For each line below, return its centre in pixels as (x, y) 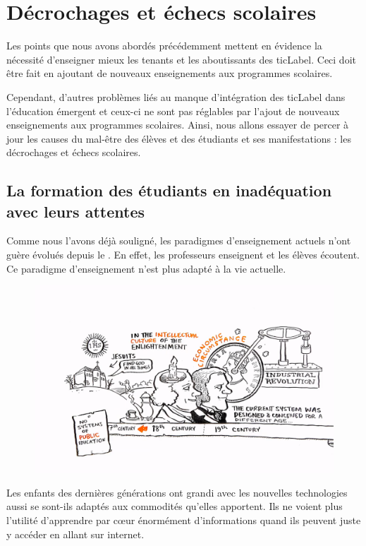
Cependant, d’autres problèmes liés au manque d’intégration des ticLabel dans (176, 96)
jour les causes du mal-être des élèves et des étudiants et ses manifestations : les (179, 138)
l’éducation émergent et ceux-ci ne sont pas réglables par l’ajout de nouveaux (173, 111)
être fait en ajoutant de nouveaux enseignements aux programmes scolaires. (170, 73)
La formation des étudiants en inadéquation (169, 190)
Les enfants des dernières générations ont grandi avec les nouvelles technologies (177, 492)
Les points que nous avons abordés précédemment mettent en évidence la (164, 46)
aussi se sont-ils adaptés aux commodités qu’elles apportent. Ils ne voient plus (175, 506)
